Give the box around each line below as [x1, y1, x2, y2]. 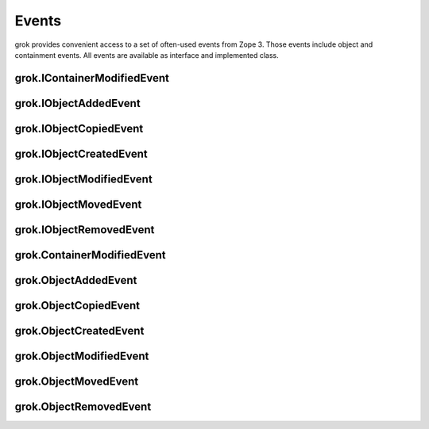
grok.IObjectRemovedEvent [14, 223, 155, 236]
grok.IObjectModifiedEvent [14, 172, 153, 186]
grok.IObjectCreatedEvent [14, 147, 148, 160]
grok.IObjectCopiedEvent [14, 121, 144, 135]
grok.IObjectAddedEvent [14, 96, 141, 110]
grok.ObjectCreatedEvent [14, 324, 145, 337]
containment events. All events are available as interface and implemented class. [14, 50, 280, 59]
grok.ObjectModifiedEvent [14, 349, 149, 362]
